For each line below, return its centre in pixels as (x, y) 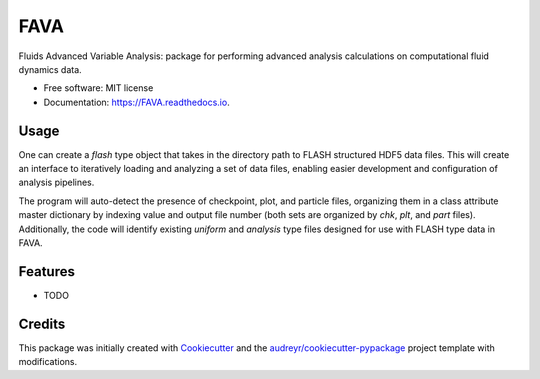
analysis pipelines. (56, 182)
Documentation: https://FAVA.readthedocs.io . (136, 102)
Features (46, 271)
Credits (42, 323)
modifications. (48, 362)
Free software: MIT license (98, 88)
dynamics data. (50, 69)
